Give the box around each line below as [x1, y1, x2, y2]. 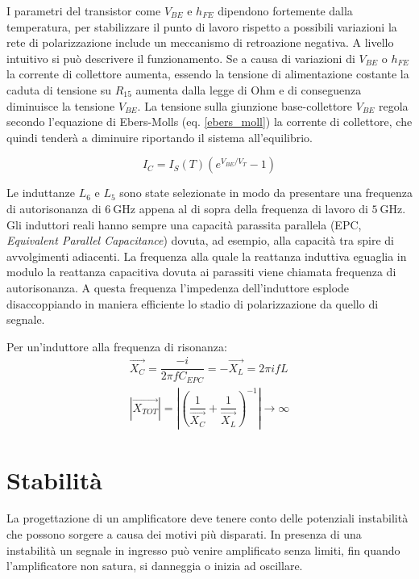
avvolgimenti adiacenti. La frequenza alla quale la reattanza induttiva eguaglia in [6, 247, 407, 264]
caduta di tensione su [6, 81, 112, 98]
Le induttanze [6, 184, 75, 201]
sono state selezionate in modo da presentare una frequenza [119, 184, 413, 201]
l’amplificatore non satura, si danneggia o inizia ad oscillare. [6, 557, 303, 574]
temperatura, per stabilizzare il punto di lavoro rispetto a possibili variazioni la [6, 18, 397, 35]
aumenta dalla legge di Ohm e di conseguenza [135, 81, 362, 98]
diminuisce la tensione [6, 97, 115, 114]
